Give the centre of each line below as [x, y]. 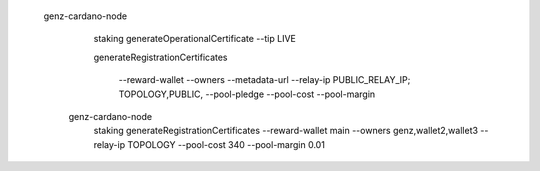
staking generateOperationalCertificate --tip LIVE [195, 39]
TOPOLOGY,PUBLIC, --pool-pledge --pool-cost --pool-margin [247, 94]
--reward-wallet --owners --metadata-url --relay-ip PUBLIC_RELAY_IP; [264, 80]
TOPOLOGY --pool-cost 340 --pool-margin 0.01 [225, 144]
